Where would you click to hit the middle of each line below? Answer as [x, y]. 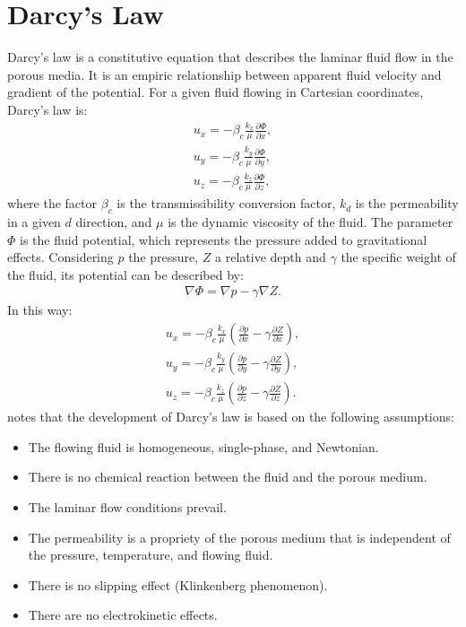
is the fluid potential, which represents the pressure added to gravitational [224, 239]
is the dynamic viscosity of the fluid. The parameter [311, 222]
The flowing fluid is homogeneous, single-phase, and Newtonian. [203, 446]
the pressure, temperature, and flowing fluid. [151, 555]
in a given [34, 222]
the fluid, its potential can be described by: [125, 274]
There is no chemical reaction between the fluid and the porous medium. [228, 477]
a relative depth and [271, 257]
